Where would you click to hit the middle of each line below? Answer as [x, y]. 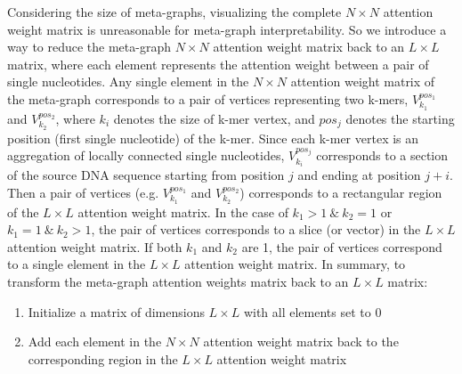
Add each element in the [95, 341]
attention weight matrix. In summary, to [295, 264]
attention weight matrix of [363, 81]
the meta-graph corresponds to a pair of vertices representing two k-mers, [208, 98]
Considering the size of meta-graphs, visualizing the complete [174, 12]
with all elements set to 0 [312, 311]
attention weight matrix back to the [301, 341]
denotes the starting [400, 118]
